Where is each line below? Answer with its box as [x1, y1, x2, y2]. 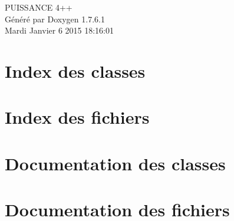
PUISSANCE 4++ [5, 1, 72, 13]
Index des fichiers [5, 105, 150, 129]
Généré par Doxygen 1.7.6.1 [5, 12, 105, 25]
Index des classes [5, 58, 146, 83]
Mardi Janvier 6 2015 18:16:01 [5, 24, 114, 37]
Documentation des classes [5, 151, 226, 175]
